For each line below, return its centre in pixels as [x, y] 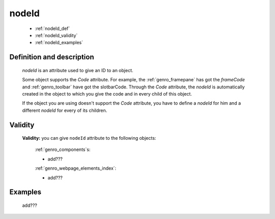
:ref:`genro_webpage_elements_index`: [76, 168]
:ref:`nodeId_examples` [59, 43]
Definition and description [52, 57]
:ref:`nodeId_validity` [56, 35]
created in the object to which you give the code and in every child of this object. [107, 93]
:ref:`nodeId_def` [52, 28]
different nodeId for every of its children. [65, 110]
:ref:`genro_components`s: [63, 149]
